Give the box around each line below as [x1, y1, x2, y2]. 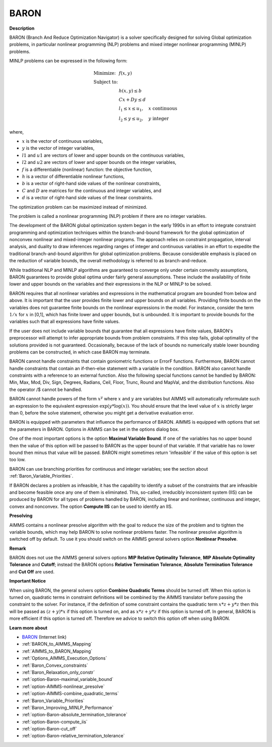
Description [9, 25, 35, 31]
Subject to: [93, 79, 118, 85]
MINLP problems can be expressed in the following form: [9, 58, 128, 64]
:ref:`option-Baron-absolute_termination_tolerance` [22, 712, 128, 718]
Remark [9, 545, 26, 551]
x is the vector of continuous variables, [22, 138, 103, 144]
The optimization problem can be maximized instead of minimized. [9, 204, 148, 210]
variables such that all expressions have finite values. [9, 318, 120, 325]
